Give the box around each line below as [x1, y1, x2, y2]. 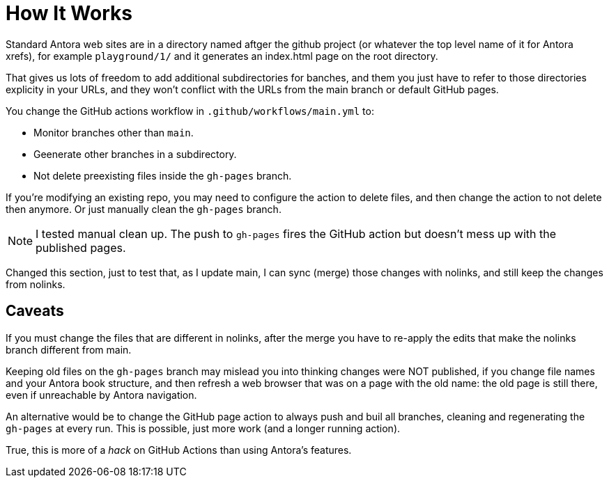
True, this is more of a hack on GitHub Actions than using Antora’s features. [6, 443, 352, 456]
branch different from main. [6, 343, 132, 356]
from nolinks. [6, 278, 65, 290]
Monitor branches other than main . [33, 126, 194, 138]
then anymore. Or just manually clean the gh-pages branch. [6, 203, 282, 215]
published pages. [36, 240, 126, 255]
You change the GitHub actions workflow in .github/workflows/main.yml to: [6, 104, 374, 117]
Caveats [6, 302, 64, 320]
